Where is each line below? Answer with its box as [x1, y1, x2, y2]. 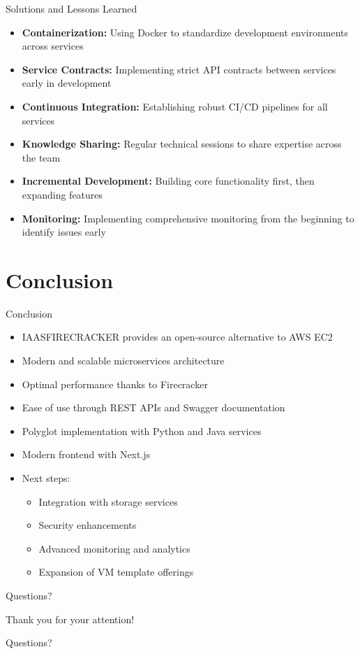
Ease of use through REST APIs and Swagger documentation [22, 400, 285, 415]
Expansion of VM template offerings [38, 564, 194, 579]
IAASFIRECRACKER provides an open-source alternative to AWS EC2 [22, 329, 333, 344]
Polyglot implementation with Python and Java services [22, 423, 262, 438]
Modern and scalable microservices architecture [22, 353, 225, 368]
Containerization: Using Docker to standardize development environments [22, 24, 348, 39]
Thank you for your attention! [6, 611, 135, 626]
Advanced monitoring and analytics [38, 541, 190, 555]
